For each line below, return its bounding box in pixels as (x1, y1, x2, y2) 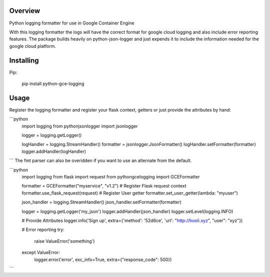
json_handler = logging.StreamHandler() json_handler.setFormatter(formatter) (21, 199, 182, 205)
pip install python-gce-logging (21, 80, 84, 86)
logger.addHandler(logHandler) (21, 148, 86, 154)
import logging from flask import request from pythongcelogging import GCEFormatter (21, 174, 200, 180)
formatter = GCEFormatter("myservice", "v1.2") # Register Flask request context (21, 183, 187, 189)
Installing (9, 56, 39, 64)
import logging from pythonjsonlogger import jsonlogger (21, 123, 138, 129)
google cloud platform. (9, 43, 56, 49)
